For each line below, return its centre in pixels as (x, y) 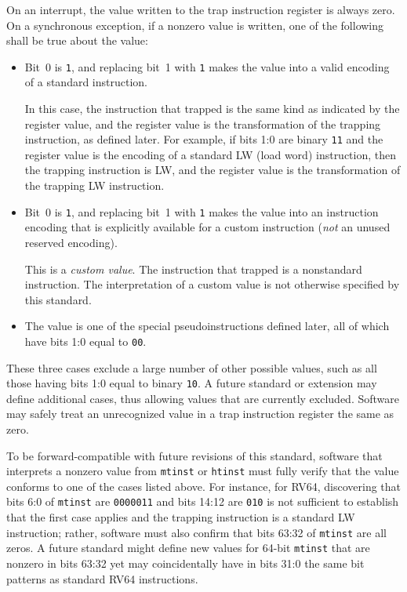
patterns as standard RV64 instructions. (102, 578)
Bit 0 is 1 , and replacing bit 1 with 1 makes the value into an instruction (202, 211)
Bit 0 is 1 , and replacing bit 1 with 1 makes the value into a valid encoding (207, 66)
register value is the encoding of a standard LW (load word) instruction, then (211, 154)
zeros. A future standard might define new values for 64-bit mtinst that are (188, 548)
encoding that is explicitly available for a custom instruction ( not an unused (207, 227)
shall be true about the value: (77, 40)
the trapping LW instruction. (94, 185)
